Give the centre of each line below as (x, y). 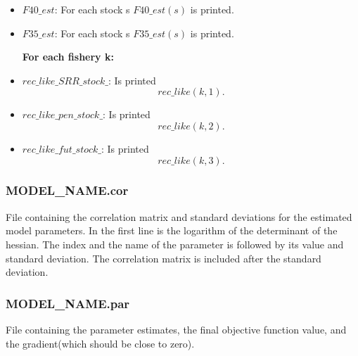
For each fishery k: (68, 57)
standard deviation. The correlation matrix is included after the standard (164, 258)
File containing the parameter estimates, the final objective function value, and (176, 329)
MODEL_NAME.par (68, 303)
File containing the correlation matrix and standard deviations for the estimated (179, 216)
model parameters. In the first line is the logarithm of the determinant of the (172, 230)
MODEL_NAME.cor (67, 190)
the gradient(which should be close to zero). (100, 343)
